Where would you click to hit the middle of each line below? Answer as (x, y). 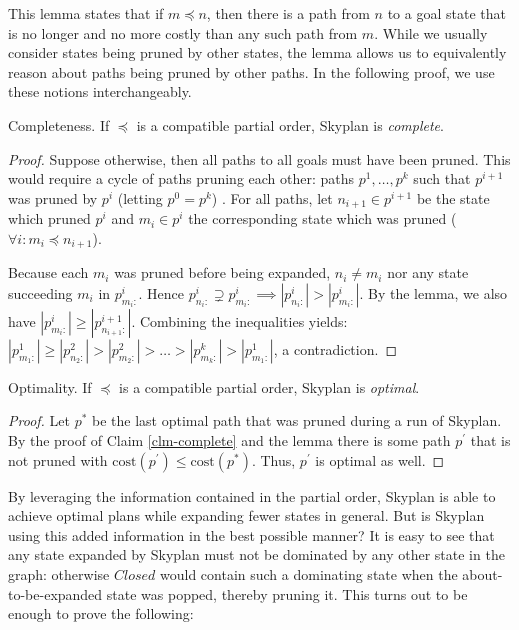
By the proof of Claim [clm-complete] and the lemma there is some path (229, 440)
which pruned (49, 218)
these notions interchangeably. (100, 91)
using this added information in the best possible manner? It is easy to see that (251, 534)
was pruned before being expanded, (222, 272)
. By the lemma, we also (433, 292)
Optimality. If (50, 386)
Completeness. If (59, 124)
